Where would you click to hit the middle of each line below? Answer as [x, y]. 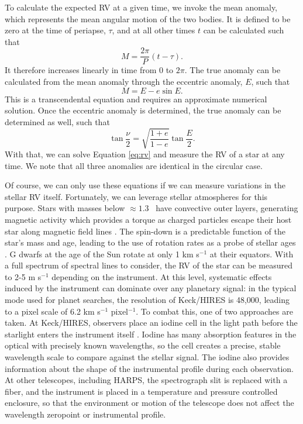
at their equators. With [252, 254]
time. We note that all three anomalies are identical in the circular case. [134, 165]
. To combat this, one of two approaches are [214, 311]
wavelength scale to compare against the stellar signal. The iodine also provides [147, 357]
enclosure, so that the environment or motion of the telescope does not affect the [149, 403]
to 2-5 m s [23, 276]
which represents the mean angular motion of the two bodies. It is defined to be [148, 18]
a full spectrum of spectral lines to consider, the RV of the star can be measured [149, 265]
